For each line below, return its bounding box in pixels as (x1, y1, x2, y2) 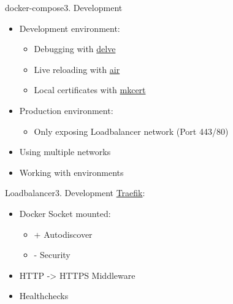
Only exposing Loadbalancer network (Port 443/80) (34, 124, 229, 137)
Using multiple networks (19, 145, 111, 158)
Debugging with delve (34, 42, 116, 55)
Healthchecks (19, 289, 69, 302)
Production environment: (19, 104, 113, 116)
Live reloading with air (34, 63, 120, 75)
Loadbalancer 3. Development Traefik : (5, 186, 145, 199)
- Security (34, 248, 71, 261)
